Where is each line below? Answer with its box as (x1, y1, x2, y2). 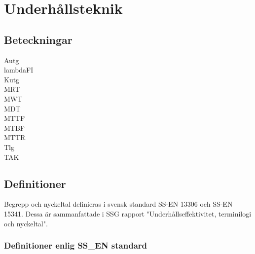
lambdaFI (4, 65, 34, 75)
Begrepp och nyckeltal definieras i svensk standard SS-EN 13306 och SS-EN (4, 199, 233, 209)
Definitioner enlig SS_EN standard (4, 239, 147, 252)
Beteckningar (4, 32, 73, 47)
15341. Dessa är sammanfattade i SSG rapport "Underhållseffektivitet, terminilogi (4, 208, 252, 218)
